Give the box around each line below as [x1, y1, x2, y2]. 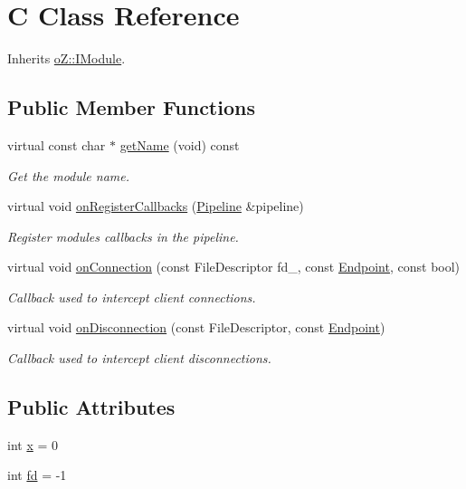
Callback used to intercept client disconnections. [7, 349, 271, 368]
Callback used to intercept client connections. [7, 287, 256, 306]
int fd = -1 [7, 465, 67, 484]
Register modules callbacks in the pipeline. [7, 226, 239, 245]
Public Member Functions [7, 93, 255, 121]
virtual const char [7, 135, 106, 154]
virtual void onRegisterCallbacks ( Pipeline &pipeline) [7, 197, 304, 216]
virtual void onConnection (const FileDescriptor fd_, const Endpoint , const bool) [7, 257, 461, 276]
